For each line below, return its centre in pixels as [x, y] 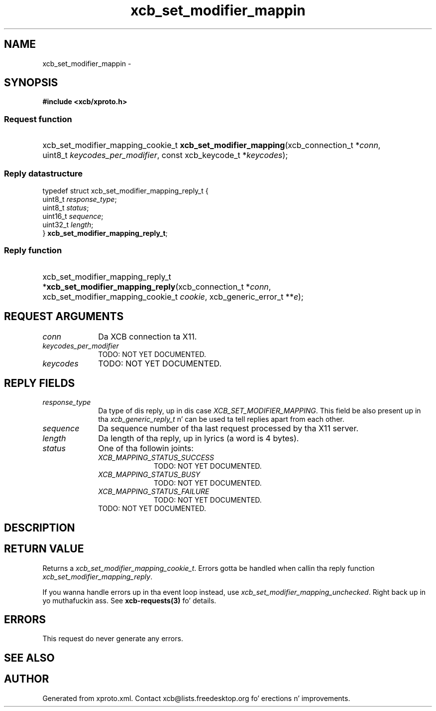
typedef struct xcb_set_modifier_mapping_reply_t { [125, 190]
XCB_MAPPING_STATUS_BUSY [149, 475]
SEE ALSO [29, 658]
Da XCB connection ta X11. [148, 336]
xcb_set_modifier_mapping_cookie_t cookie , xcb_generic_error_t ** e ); [173, 296]
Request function [38, 119]
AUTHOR [27, 679]
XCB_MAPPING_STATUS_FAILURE [154, 492]
